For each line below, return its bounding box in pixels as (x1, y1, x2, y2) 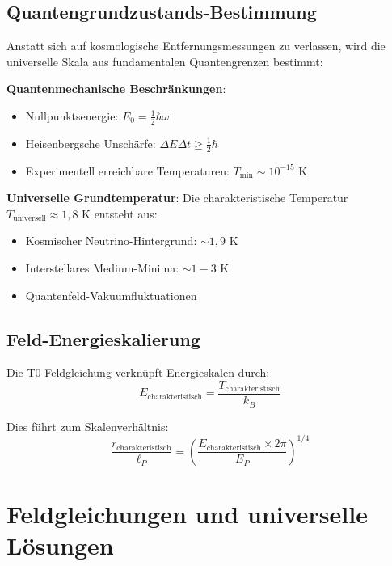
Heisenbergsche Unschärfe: (25, 134, 156, 151)
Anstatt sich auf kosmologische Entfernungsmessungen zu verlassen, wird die (6, 37, 386, 54)
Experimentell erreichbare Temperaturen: (25, 162, 230, 179)
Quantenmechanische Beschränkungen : (6, 80, 226, 97)
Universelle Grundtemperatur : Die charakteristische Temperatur (6, 189, 348, 206)
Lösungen (6, 528, 114, 561)
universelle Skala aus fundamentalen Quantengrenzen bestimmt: (6, 53, 323, 70)
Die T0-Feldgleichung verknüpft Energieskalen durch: (6, 364, 270, 381)
